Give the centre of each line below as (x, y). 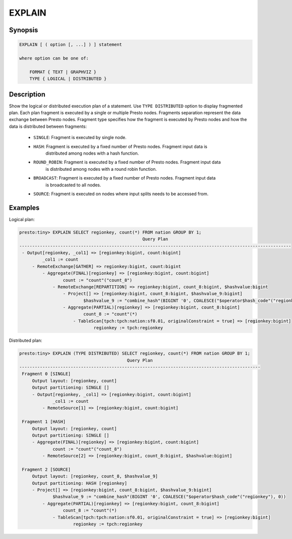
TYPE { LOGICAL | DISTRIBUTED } (68, 79)
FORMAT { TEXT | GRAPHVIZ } (63, 72)
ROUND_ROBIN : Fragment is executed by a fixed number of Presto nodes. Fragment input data (127, 162)
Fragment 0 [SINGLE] (46, 374)
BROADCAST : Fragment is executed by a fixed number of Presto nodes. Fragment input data (125, 178)
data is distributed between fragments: (48, 126)
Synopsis (24, 30)
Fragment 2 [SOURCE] (46, 469)
